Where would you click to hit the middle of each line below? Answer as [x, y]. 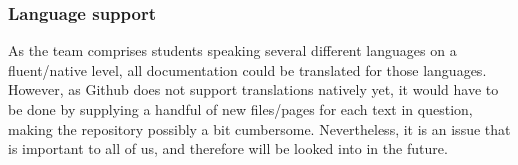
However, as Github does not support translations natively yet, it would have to [253, 89]
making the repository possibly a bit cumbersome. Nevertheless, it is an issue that [259, 128]
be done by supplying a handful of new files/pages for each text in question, [240, 109]
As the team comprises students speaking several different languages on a [232, 50]
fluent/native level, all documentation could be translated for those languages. [247, 69]
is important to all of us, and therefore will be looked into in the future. [228, 148]
